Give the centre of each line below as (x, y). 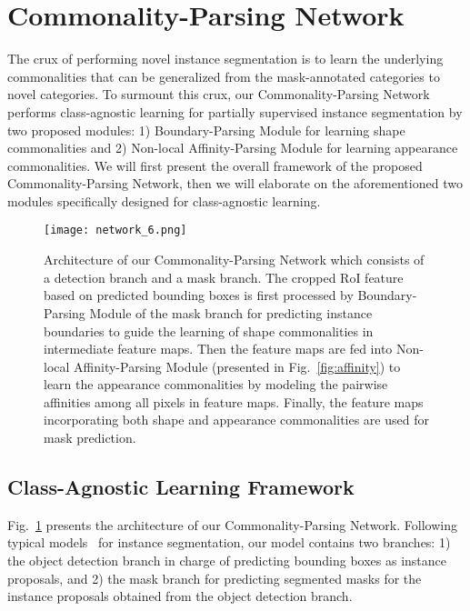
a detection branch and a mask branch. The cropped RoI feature (224, 277)
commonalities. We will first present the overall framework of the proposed (215, 165)
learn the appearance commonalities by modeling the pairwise (216, 384)
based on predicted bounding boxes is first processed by (199, 295)
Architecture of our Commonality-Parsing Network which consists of (234, 260)
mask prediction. (90, 438)
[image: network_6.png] (115, 230)
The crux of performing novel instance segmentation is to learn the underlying (225, 59)
